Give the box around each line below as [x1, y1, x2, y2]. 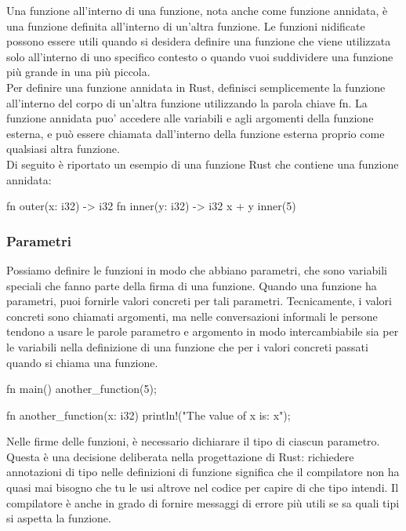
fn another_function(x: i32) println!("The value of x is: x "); [6, 406, 291, 423]
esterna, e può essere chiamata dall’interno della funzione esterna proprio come [6, 125, 385, 141]
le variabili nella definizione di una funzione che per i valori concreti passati [6, 338, 368, 355]
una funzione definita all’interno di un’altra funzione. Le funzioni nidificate [6, 17, 365, 34]
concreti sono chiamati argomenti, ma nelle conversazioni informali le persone [6, 307, 378, 324]
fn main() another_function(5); [6, 380, 157, 397]
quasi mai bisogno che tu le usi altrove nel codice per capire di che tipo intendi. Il [6, 479, 399, 496]
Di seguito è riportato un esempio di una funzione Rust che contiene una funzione [6, 155, 399, 172]
